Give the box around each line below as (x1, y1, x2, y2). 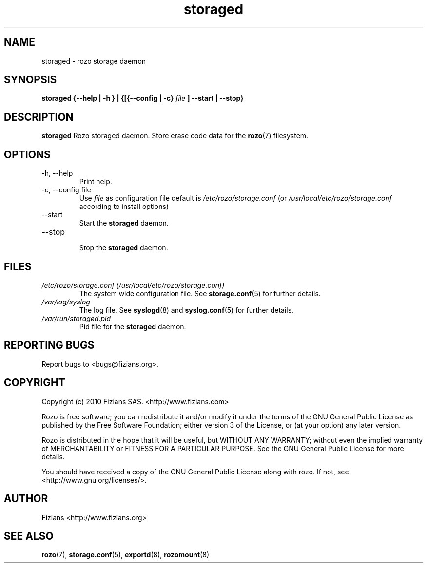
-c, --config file (41, 186, 91, 194)
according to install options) (79, 202, 169, 211)
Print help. (79, 177, 112, 186)
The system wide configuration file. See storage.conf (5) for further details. (79, 289, 321, 298)
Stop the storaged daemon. (79, 244, 168, 252)
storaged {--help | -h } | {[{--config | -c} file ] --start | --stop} (41, 94, 244, 103)
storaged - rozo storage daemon (41, 57, 146, 65)
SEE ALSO (4, 529, 54, 542)
